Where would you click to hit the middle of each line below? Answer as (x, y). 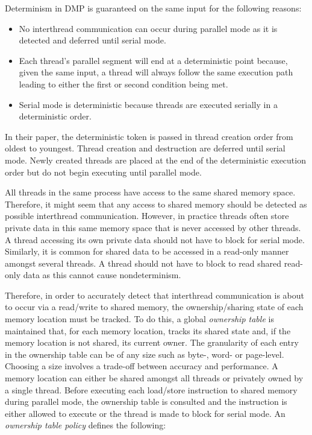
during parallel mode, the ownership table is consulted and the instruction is (146, 402)
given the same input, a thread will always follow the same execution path (156, 72)
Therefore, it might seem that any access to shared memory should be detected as (156, 204)
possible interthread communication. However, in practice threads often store (147, 216)
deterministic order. (55, 116)
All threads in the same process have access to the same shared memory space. (150, 192)
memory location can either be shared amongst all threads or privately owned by (154, 378)
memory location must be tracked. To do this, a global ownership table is (139, 319)
